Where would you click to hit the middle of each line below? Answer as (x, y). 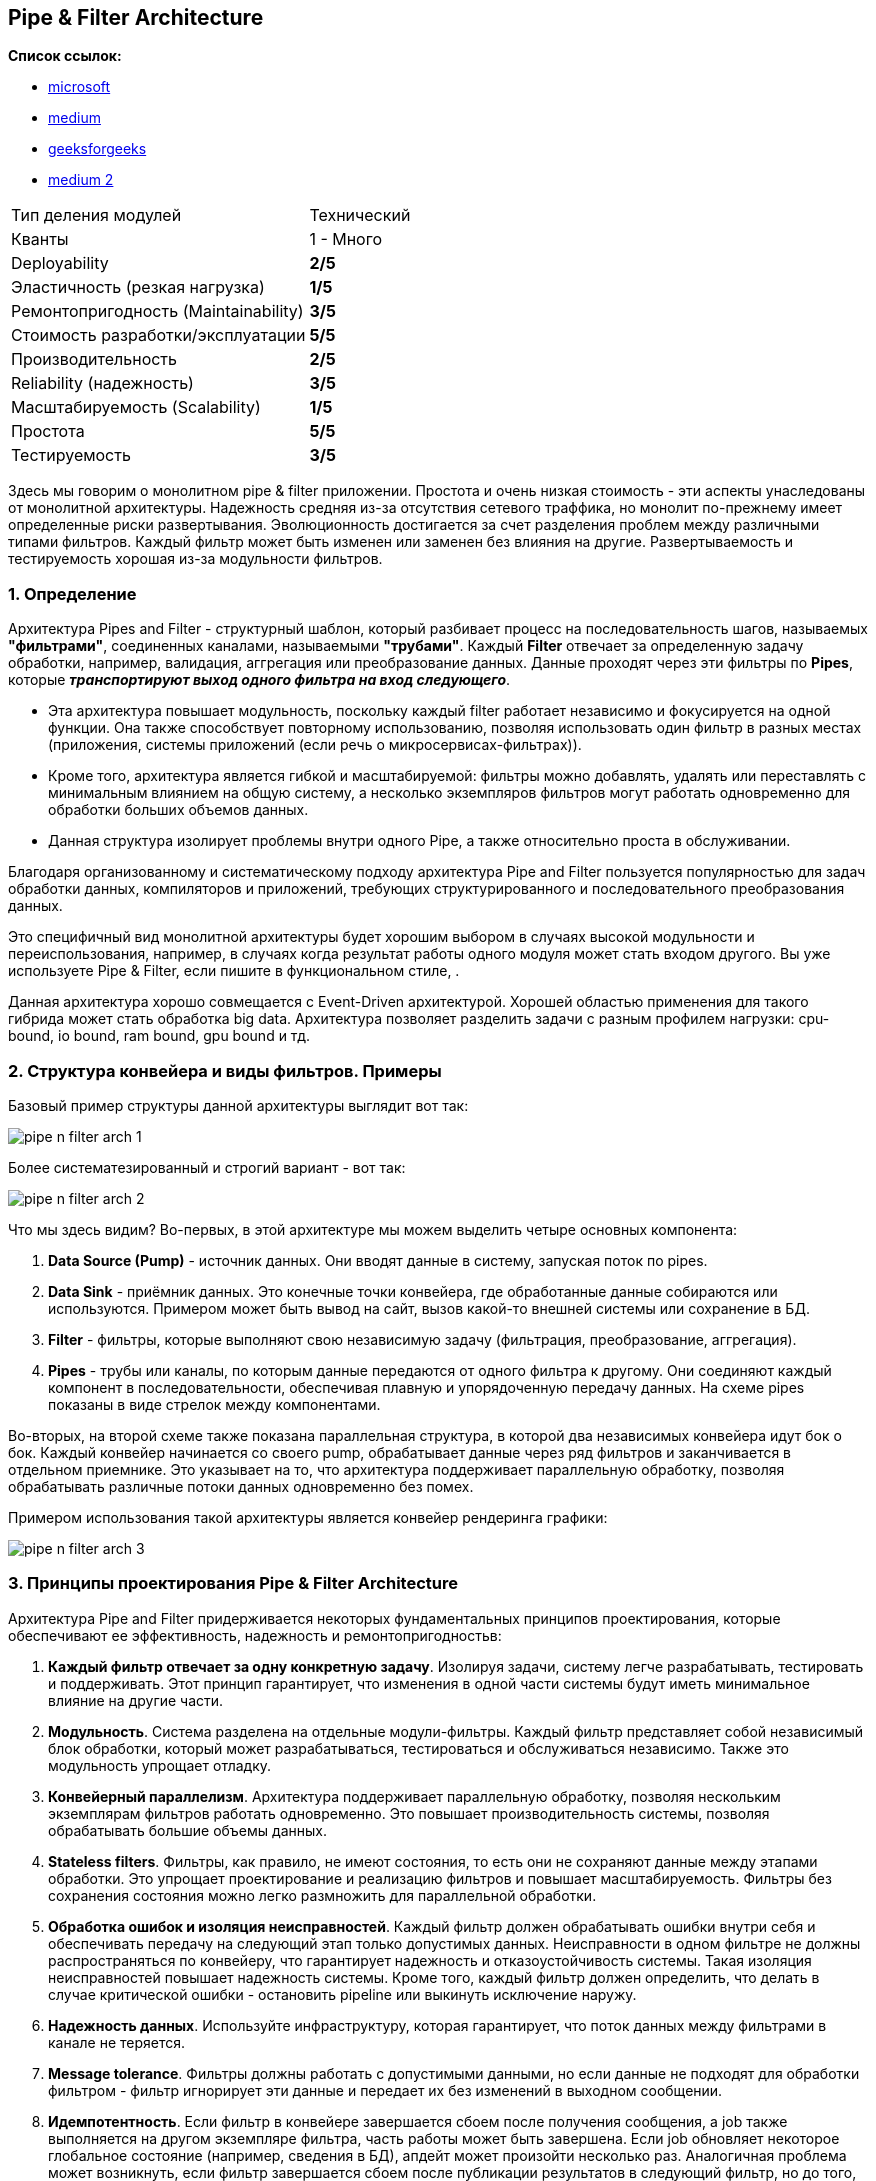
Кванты (40, 239)
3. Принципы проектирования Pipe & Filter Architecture (233, 1583)
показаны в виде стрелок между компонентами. (214, 1404)
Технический (360, 215)
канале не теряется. (117, 2042)
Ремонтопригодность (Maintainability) (157, 311)
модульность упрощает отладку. (160, 1765)
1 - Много (346, 239)
